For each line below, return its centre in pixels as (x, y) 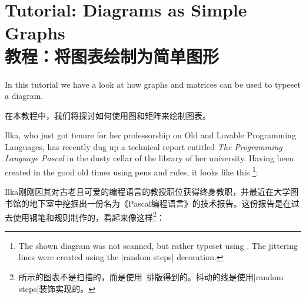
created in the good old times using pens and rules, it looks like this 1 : (132, 171)
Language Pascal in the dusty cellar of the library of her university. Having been (149, 158)
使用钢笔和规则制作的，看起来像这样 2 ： (89, 216)
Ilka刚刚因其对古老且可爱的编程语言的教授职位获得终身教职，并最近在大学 (148, 192)
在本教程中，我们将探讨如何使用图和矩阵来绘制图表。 (108, 115)
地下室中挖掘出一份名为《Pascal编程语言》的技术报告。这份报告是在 (160, 203)
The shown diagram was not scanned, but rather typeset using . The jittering (158, 245)
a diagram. (24, 96)
